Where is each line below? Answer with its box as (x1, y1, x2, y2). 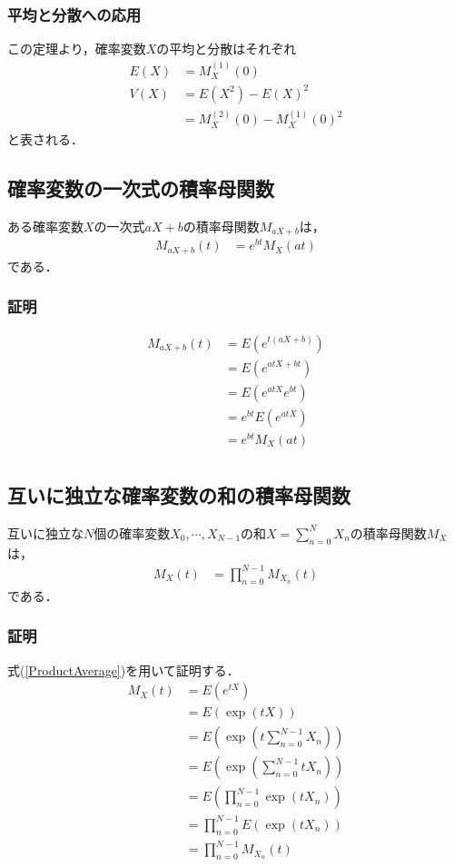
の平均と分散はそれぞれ (156, 39, 297, 58)
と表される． (7, 129, 84, 148)
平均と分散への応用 (7, 3, 142, 25)
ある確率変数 (7, 216, 84, 235)
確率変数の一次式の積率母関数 (7, 173, 274, 202)
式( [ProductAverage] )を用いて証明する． (7, 660, 240, 679)
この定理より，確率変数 (7, 39, 146, 58)
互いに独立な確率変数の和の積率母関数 (7, 481, 350, 509)
